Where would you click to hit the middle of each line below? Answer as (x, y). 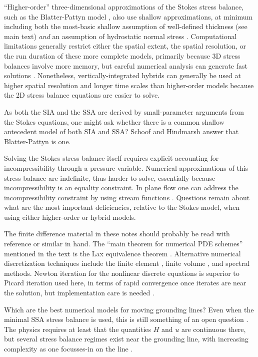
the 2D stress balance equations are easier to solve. (82, 95)
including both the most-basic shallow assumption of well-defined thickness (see (126, 26)
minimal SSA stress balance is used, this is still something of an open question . (126, 319)
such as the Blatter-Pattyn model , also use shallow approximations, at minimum (128, 16)
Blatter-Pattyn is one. (37, 141)
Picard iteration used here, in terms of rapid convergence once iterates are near (125, 283)
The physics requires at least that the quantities (78, 329)
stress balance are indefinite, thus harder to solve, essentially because (110, 177)
